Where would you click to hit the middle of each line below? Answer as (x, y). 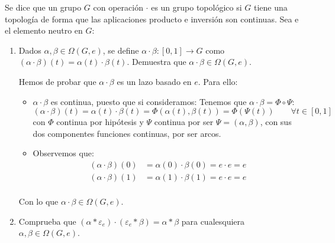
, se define (121, 50)
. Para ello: (218, 81)
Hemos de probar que (57, 81)
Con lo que (38, 201)
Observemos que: (63, 153)
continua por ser (184, 122)
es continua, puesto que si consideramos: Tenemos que (149, 101)
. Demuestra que (157, 62)
